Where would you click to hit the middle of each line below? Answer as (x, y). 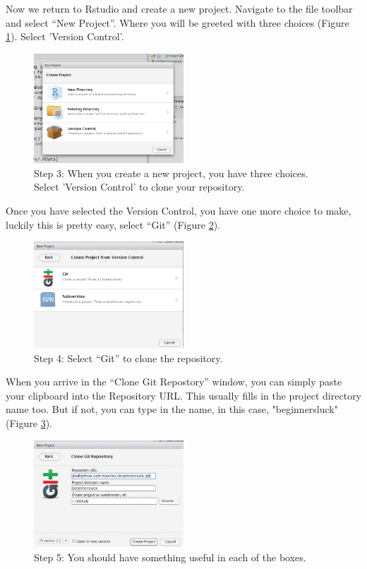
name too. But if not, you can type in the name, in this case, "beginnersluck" (172, 409)
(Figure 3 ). (29, 423)
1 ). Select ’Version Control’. (65, 36)
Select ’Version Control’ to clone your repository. (139, 187)
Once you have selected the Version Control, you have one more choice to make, (179, 210)
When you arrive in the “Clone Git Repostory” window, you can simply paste (174, 382)
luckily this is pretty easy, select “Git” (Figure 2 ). (113, 224)
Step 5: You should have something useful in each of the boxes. (170, 557)
